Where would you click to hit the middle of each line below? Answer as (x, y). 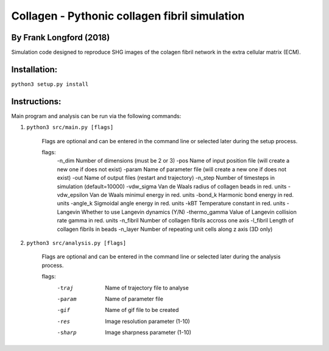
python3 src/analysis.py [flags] (76, 243)
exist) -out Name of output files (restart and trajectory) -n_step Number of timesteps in (166, 178)
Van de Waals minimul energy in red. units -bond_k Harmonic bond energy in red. (191, 195)
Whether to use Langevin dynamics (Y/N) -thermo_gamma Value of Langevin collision (189, 212)
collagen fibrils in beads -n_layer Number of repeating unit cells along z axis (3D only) (165, 229)
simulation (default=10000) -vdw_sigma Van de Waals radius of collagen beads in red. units (172, 186)
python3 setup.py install (50, 84)
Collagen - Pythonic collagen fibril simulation (128, 16)
